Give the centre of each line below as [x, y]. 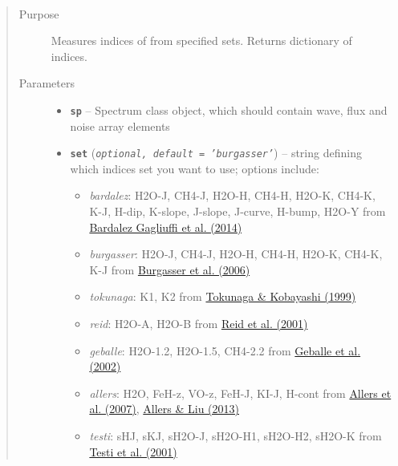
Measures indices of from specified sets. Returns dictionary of [201, 41]
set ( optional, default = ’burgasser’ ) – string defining [216, 153]
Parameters [47, 83]
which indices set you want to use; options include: [195, 168]
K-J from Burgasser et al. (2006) [170, 269]
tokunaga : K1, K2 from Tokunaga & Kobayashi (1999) [223, 296]
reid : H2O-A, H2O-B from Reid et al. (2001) [199, 324]
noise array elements [120, 126]
